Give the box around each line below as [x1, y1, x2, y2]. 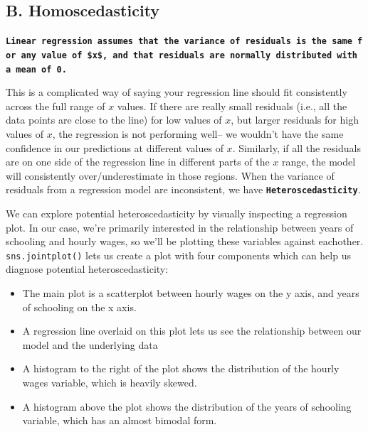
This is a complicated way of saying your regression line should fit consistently [6, 85, 347, 99]
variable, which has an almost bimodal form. [22, 413, 217, 428]
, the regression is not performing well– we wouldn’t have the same [52, 126, 344, 141]
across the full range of [6, 98, 105, 113]
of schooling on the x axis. [22, 299, 137, 314]
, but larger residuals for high [231, 112, 359, 127]
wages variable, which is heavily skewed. [22, 374, 197, 389]
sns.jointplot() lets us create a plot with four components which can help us [6, 247, 351, 262]
